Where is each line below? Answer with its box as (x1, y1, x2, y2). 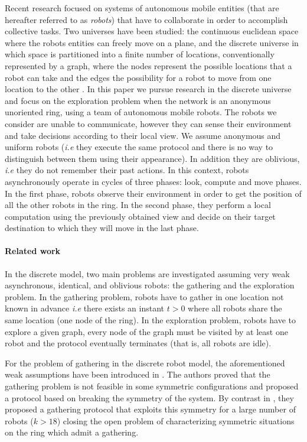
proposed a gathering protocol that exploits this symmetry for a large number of (5, 403, 296, 415)
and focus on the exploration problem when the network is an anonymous (5, 94, 271, 106)
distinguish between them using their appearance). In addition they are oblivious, (5, 152, 300, 164)
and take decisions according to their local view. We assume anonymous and (5, 129, 281, 141)
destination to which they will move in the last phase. (5, 222, 199, 234)
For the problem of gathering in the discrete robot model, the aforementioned (5, 356, 285, 369)
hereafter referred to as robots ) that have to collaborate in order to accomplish (5, 13, 288, 25)
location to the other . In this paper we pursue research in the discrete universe (5, 83, 292, 95)
